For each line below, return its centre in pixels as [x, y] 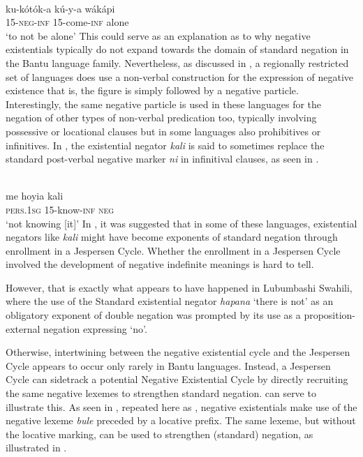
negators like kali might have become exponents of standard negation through [172, 237]
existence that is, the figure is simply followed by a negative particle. [152, 90]
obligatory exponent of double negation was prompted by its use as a [153, 315]
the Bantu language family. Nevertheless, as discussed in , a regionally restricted [177, 62]
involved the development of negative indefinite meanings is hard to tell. [160, 264]
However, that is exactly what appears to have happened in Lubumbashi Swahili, [179, 287]
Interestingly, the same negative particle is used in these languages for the [164, 104]
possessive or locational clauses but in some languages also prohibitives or [163, 131]
